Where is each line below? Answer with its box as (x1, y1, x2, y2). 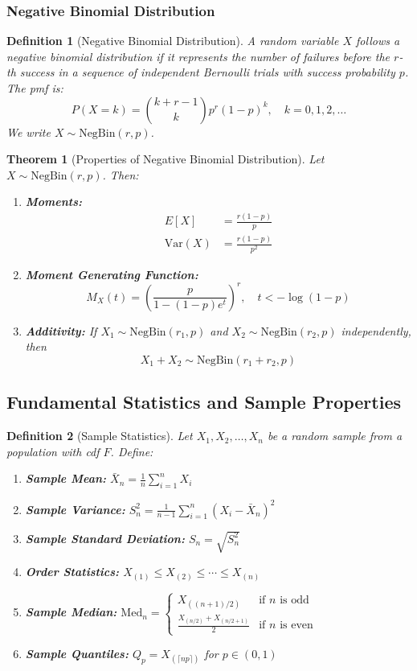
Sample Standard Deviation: (25, 529, 185, 546)
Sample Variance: (25, 500, 125, 517)
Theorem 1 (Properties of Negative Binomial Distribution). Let (6, 150, 325, 167)
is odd (280, 594, 309, 606)
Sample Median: (25, 603, 117, 620)
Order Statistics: (25, 563, 120, 580)
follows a (356, 32, 400, 49)
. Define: (110, 443, 153, 459)
